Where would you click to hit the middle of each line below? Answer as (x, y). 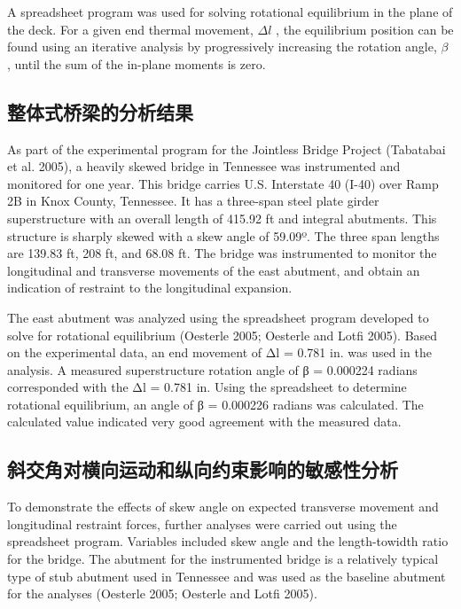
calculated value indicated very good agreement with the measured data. (204, 422)
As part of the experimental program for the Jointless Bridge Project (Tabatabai (227, 148)
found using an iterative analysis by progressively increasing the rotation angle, (222, 47)
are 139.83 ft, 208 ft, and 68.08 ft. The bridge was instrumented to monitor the (222, 253)
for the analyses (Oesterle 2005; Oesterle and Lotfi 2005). (162, 593)
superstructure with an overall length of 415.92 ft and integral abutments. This (222, 218)
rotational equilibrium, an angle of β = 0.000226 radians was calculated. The (215, 404)
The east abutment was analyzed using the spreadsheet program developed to (218, 317)
